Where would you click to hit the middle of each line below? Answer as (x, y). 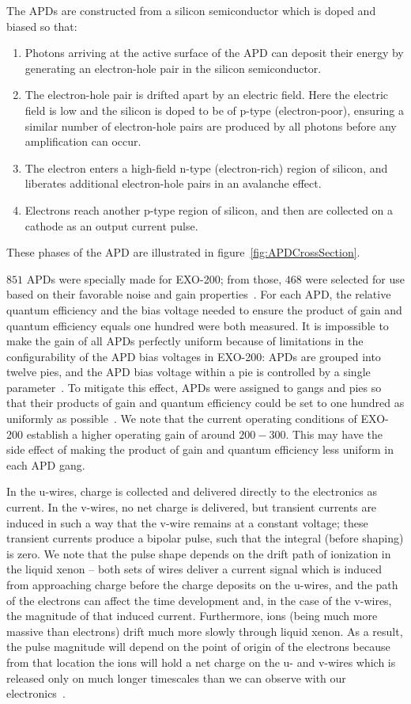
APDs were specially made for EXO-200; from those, (154, 278)
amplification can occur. (83, 141)
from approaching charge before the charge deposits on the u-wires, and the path (202, 584)
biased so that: (42, 26)
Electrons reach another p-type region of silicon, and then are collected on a (209, 209)
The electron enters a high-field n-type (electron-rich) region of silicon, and (206, 167)
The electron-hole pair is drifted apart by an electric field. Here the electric (207, 95)
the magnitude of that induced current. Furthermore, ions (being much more (192, 616)
